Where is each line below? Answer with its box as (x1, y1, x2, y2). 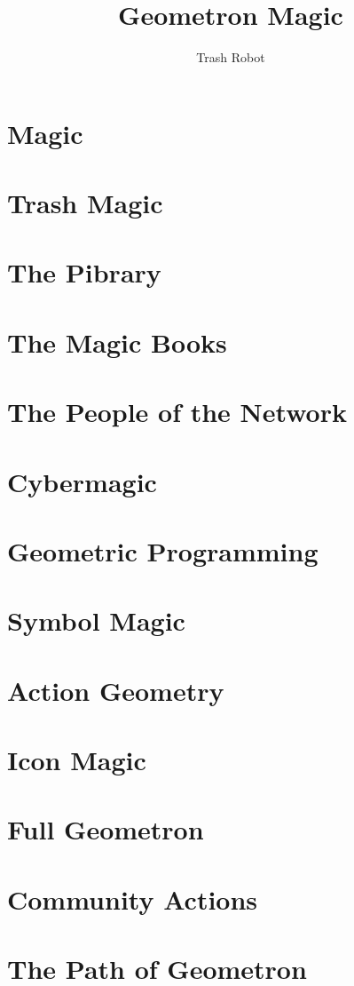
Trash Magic (7, 185, 163, 221)
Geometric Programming (7, 532, 319, 569)
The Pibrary (7, 254, 161, 290)
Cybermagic (7, 463, 157, 499)
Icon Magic (7, 742, 146, 778)
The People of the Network (7, 394, 347, 430)
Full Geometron (7, 811, 204, 847)
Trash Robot (196, 48, 265, 67)
